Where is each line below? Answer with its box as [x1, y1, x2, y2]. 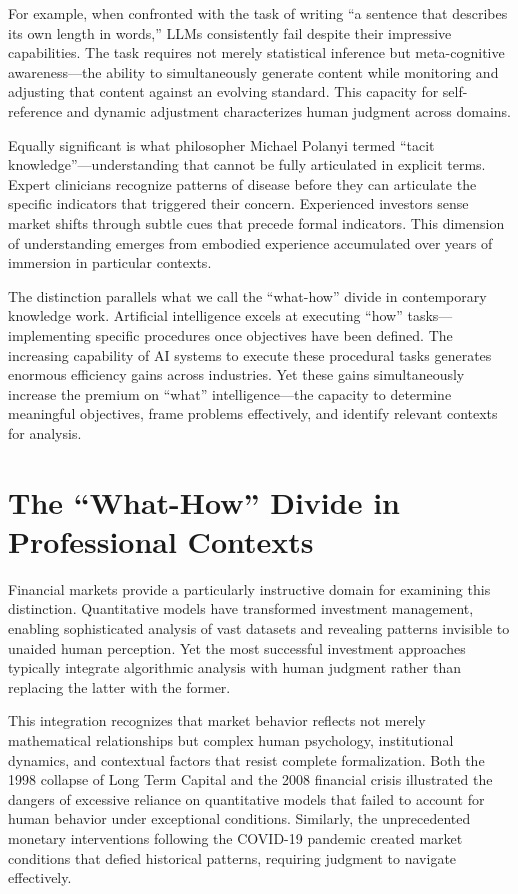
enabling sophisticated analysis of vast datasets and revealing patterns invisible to [8, 617, 510, 638]
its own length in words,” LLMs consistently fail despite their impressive [8, 22, 452, 43]
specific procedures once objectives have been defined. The [95, 324, 453, 345]
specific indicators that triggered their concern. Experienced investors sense [8, 193, 469, 214]
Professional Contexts [8, 520, 314, 561]
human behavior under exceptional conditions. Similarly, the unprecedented [8, 808, 471, 829]
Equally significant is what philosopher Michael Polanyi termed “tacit [8, 134, 435, 155]
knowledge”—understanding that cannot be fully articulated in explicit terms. [8, 154, 486, 175]
